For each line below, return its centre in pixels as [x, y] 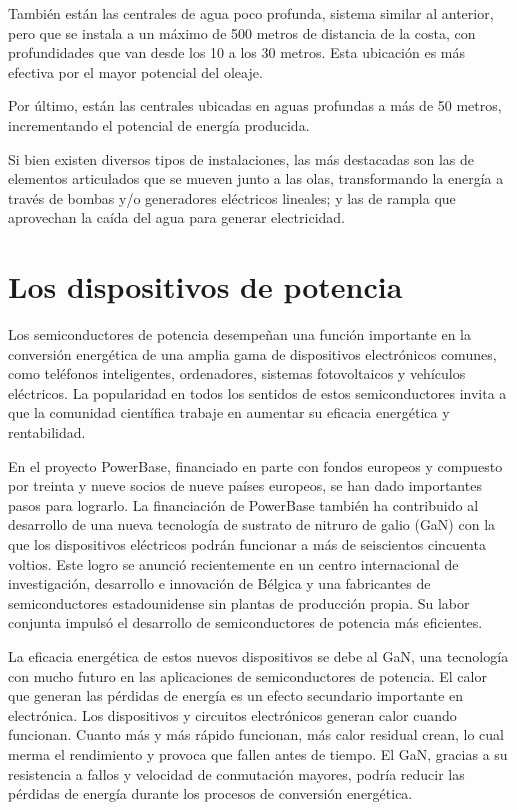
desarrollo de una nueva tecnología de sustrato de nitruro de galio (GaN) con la [252, 524]
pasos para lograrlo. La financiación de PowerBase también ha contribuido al [243, 504]
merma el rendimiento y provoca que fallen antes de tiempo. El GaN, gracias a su [258, 753]
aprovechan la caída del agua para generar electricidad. [176, 217]
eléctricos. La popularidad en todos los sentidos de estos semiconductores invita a [257, 392]
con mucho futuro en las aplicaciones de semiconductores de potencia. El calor [247, 675]
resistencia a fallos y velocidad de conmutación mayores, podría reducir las [236, 773]
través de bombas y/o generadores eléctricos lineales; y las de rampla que [232, 197]
